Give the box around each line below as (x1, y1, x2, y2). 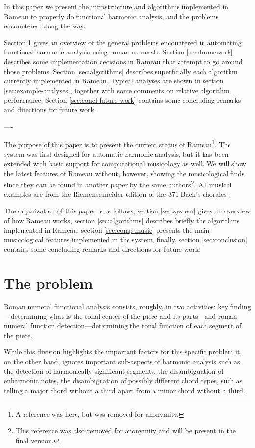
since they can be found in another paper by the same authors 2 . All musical (4, 178, 232, 189)
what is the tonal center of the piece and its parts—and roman (49, 311, 237, 321)
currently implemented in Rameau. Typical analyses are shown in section (4, 76, 224, 86)
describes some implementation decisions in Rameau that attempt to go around (4, 56, 243, 66)
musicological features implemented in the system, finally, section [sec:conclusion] (4, 234, 248, 244)
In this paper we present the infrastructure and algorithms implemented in (4, 1, 229, 11)
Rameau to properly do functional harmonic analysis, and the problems (4, 11, 219, 21)
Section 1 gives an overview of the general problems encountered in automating (4, 37, 242, 47)
